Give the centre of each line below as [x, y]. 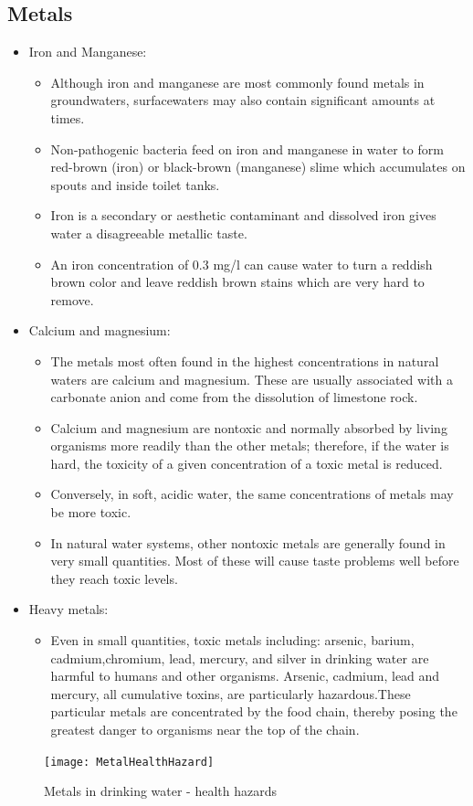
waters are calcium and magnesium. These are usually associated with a [252, 379]
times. [68, 117]
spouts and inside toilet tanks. [135, 184]
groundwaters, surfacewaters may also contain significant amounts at [243, 100]
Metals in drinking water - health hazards [161, 791]
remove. [72, 299]
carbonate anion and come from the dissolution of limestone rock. [234, 397]
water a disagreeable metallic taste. [149, 233]
